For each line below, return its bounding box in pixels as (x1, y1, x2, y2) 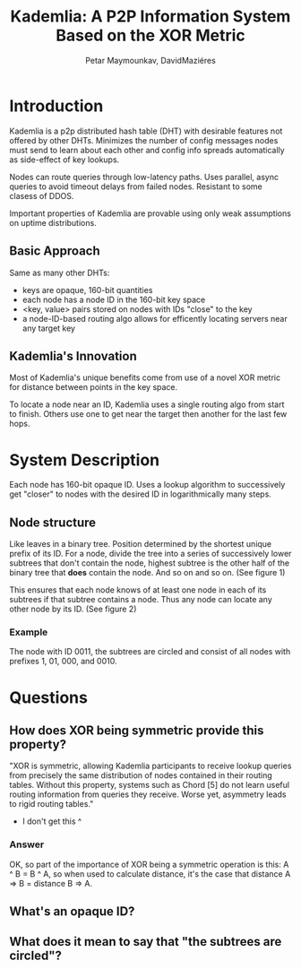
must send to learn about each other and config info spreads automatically (9, 144, 285, 155)
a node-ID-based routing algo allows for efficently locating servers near (21, 313, 288, 324)
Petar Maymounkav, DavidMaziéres (84, 55, 217, 65)
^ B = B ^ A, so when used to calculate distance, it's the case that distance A (9, 868, 291, 879)
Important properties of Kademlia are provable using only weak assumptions (9, 208, 291, 219)
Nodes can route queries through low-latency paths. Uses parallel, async (9, 171, 279, 182)
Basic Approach (9, 244, 100, 259)
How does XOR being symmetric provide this (9, 722, 264, 738)
